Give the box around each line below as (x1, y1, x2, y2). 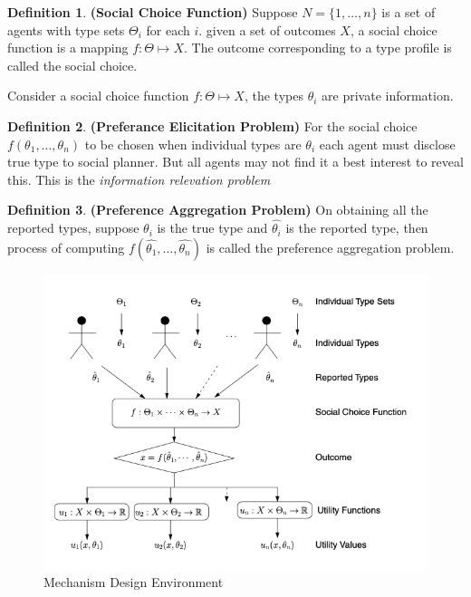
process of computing (7, 237, 125, 256)
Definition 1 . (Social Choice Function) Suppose (7, 3, 298, 21)
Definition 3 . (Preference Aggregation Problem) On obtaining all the (7, 200, 428, 219)
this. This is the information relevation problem (7, 169, 271, 188)
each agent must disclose (319, 134, 456, 153)
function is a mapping (7, 38, 129, 57)
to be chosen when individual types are (84, 134, 302, 153)
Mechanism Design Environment (43, 573, 224, 592)
